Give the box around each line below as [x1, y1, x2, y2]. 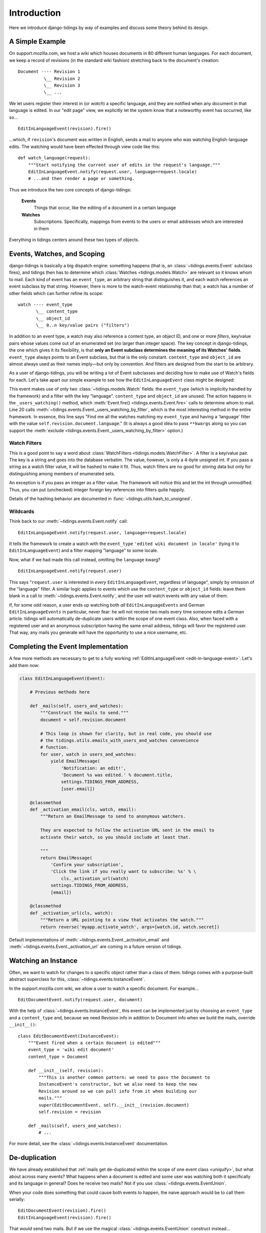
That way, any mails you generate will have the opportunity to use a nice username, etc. [9, 629, 188, 636]
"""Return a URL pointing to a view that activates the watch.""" [40, 917, 204, 923]
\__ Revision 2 [43, 75, 81, 81]
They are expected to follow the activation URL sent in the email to [40, 828, 214, 833]
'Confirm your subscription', [50, 862, 124, 868]
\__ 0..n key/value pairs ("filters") [36, 323, 130, 328]
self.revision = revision [38, 1109, 101, 1115]
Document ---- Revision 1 [18, 69, 81, 74]
